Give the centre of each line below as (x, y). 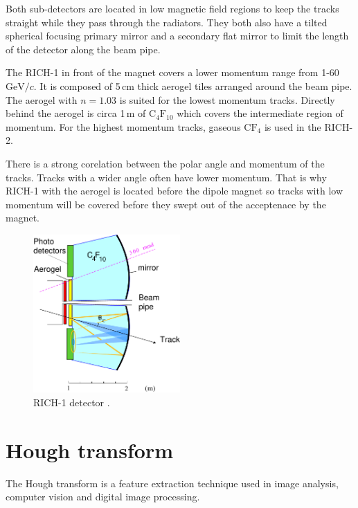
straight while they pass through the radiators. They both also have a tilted (167, 22)
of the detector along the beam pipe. (83, 49)
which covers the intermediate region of (260, 113)
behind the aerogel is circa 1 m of (76, 113)
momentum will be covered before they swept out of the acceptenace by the (166, 204)
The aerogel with (42, 99)
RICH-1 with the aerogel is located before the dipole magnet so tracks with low (174, 191)
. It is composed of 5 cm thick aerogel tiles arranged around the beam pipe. (193, 85)
